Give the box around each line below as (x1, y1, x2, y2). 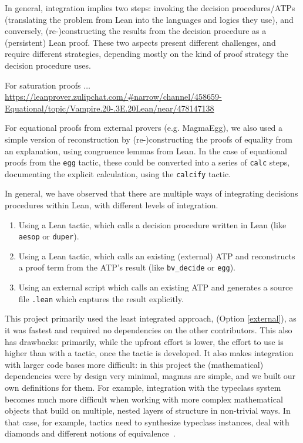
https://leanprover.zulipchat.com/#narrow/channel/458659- (5, 90, 222, 103)
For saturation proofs (5, 79, 81, 91)
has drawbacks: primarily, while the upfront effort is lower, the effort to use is (5, 335, 284, 347)
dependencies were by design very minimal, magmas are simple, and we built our (5, 370, 296, 382)
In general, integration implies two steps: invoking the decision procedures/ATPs (5, 2, 295, 13)
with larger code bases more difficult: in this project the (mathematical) (5, 358, 264, 370)
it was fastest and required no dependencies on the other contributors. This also (5, 323, 292, 336)
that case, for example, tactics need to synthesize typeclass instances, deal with (5, 415, 289, 428)
